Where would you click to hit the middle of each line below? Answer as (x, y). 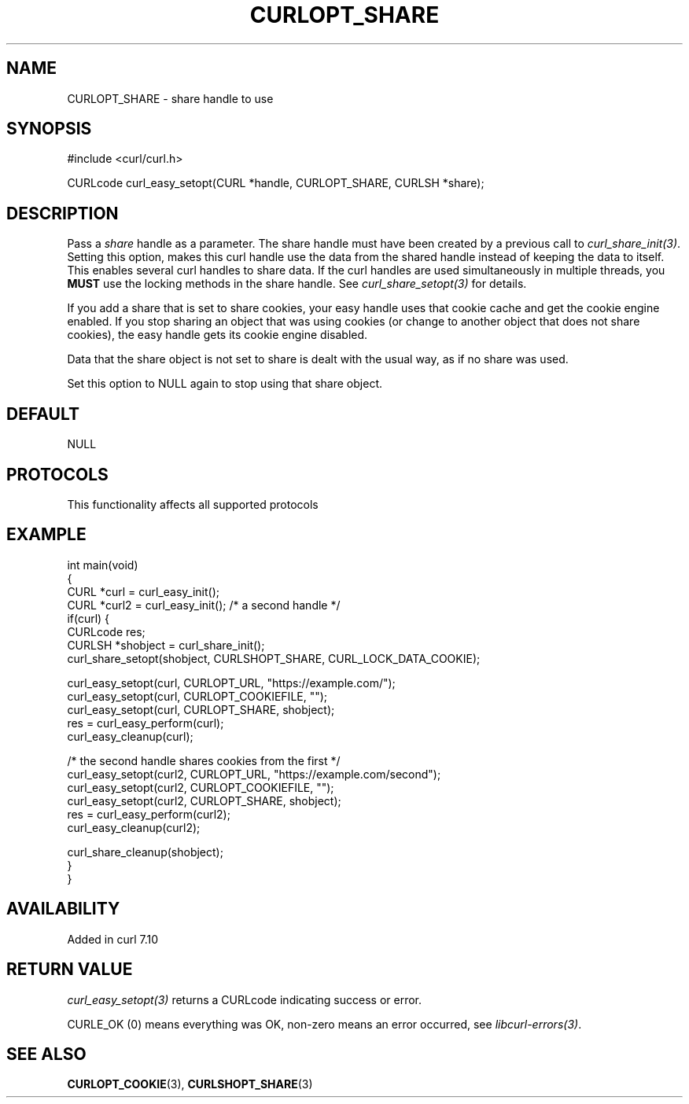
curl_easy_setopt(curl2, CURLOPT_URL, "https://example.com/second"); (254, 774)
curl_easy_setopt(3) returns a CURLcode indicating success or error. (245, 999)
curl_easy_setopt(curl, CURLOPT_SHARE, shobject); (201, 709)
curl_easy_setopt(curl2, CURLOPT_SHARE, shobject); (204, 800)
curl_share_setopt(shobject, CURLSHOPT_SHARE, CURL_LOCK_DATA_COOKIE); (274, 658)
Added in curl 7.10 (113, 939)
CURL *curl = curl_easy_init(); (143, 591)
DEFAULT (43, 414)
